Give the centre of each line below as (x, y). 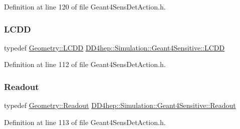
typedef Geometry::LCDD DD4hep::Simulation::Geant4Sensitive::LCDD (114, 47)
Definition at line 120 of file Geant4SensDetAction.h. (85, 6)
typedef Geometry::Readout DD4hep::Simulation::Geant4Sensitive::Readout (120, 105)
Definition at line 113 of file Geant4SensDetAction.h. (85, 122)
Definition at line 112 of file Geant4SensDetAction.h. (85, 64)
